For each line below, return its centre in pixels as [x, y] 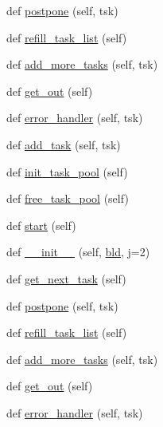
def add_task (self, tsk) [64, 144]
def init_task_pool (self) [67, 171]
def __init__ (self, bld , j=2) [78, 252]
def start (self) [41, 225]
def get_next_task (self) [66, 278]
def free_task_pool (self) [68, 198]
